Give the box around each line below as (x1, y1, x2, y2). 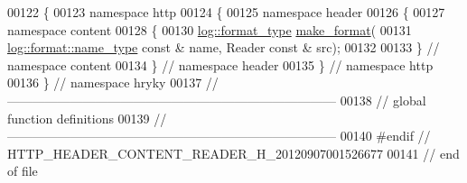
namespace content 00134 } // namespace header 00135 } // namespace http (7, 55, 434, 74)
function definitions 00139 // (7, 108, 167, 127)
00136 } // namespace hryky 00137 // (7, 73, 219, 92)
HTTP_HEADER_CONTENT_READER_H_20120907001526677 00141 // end (7, 143, 460, 162)
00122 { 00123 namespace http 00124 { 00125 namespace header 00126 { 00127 (7, 3, 445, 21)
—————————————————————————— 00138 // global (7, 90, 426, 109)
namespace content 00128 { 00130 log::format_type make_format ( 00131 (7, 20, 412, 39)
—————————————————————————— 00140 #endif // (7, 126, 431, 145)
